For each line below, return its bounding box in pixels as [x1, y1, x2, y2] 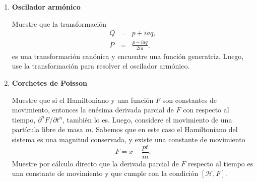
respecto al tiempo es [187, 158, 253, 168]
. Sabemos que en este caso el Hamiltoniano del [91, 124, 238, 135]
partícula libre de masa [12, 124, 83, 135]
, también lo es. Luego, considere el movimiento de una [62, 114, 232, 125]
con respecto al [183, 104, 229, 115]
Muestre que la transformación [12, 18, 107, 29]
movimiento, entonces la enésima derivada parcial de [12, 104, 174, 115]
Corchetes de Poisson [12, 78, 87, 88]
